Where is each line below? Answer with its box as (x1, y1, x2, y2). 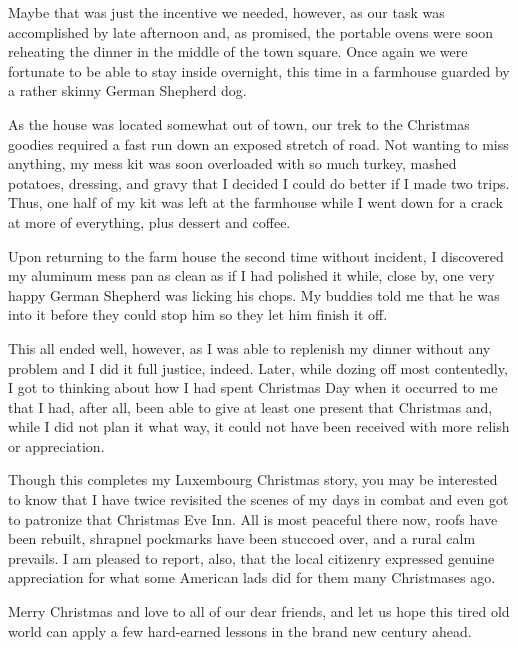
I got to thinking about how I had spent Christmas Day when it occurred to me (8, 377, 498, 398)
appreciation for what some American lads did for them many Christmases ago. (8, 567, 496, 588)
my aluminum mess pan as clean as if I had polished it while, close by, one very (8, 265, 495, 286)
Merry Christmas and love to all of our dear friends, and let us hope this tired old (8, 601, 510, 622)
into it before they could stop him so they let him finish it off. (8, 304, 388, 325)
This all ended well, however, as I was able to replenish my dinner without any (8, 337, 491, 358)
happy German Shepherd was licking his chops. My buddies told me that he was (8, 284, 500, 305)
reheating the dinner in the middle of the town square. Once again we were (8, 41, 468, 62)
